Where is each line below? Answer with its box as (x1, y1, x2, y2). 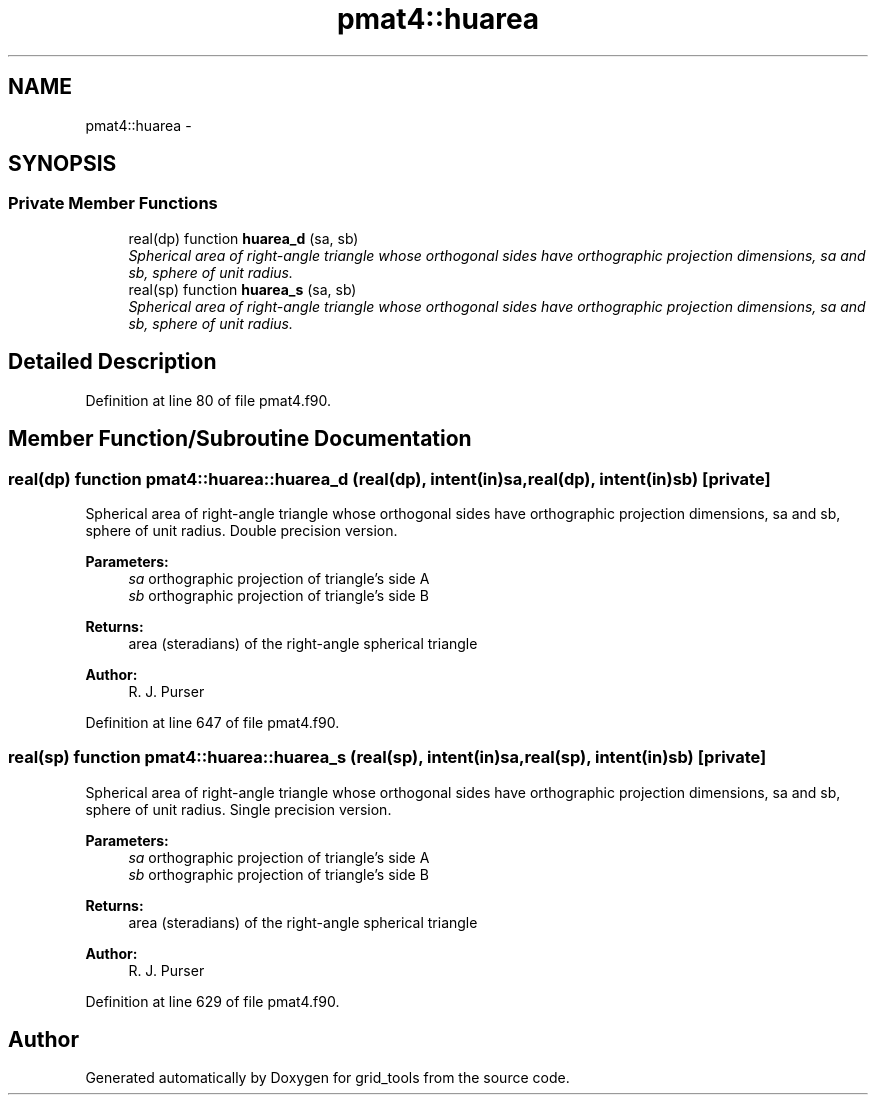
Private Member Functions (8, 193, 218, 214)
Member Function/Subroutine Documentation (8, 426, 472, 452)
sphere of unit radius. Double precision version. (85, 521, 398, 539)
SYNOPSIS (8, 151, 117, 177)
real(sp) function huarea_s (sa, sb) (128, 280, 357, 298)
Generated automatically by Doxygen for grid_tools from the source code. (85, 1069, 570, 1087)
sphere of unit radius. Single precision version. (85, 800, 392, 818)
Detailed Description (8, 349, 217, 375)
